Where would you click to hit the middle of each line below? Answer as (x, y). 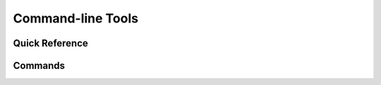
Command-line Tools (76, 18)
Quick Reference (50, 43)
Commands (39, 66)
